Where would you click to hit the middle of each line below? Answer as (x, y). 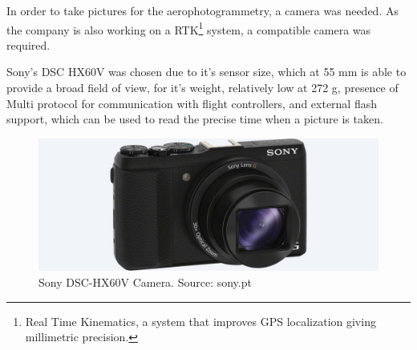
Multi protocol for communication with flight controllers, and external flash (192, 103)
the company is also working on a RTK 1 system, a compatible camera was (189, 28)
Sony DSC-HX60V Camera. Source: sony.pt (145, 282)
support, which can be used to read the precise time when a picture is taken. (195, 119)
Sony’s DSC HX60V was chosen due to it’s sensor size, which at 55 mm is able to (206, 72)
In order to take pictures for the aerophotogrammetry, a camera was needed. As (202, 10)
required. (28, 44)
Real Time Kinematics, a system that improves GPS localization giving (200, 321)
